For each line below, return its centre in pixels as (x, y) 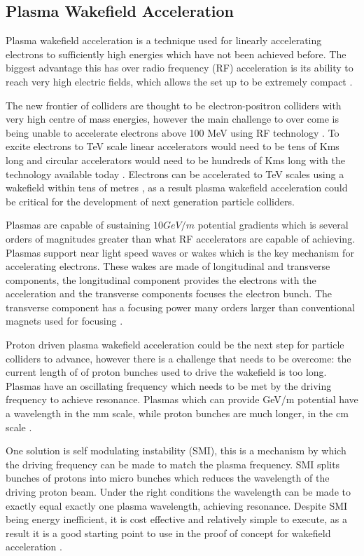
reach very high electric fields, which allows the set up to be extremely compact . (179, 81)
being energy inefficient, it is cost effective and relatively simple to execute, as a (176, 519)
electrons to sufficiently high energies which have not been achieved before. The (176, 54)
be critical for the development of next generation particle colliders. (150, 201)
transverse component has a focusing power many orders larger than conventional (180, 307)
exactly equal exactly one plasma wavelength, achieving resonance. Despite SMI (177, 505)
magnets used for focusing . (64, 321)
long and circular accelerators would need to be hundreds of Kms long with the (175, 160)
